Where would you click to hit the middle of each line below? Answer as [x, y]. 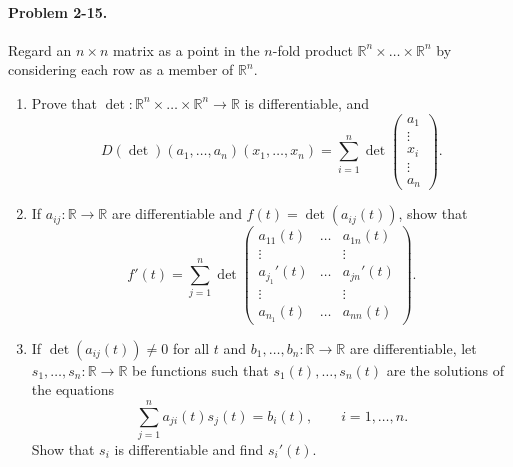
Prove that [64, 102]
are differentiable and [176, 213]
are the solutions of [445, 369]
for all [191, 347]
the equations [72, 389]
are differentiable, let [413, 347]
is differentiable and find [189, 448]
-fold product [312, 49]
